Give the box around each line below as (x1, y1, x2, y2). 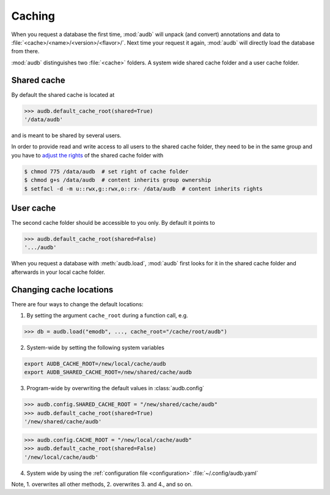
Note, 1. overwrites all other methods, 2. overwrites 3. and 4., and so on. (11, 480, 193, 488)
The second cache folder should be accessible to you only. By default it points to (11, 219, 215, 227)
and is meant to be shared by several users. (11, 132, 122, 139)
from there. (11, 48, 40, 55)
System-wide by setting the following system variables (26, 344, 165, 352)
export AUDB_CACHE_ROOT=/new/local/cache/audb (24, 360, 166, 368)
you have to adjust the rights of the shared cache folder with (11, 151, 164, 159)
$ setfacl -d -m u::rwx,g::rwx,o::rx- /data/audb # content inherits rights (24, 185, 263, 192)
